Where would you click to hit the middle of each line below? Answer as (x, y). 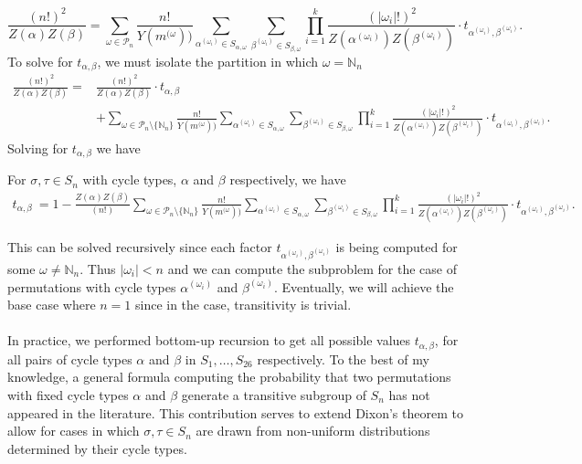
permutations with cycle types (92, 286)
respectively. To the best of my (343, 359)
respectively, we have (288, 179)
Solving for (38, 148)
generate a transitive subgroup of (274, 394)
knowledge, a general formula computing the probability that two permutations (229, 377)
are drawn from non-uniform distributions (313, 431)
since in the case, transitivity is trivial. (243, 305)
